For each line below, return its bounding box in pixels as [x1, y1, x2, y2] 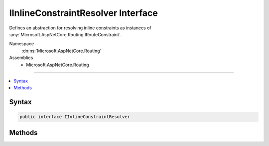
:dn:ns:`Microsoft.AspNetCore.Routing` [21, 48, 102, 54]
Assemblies [9, 55, 33, 61]
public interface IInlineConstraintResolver [19, 114, 131, 120]
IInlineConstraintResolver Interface [9, 7, 158, 18]
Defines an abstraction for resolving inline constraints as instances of [9, 25, 151, 31]
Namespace [9, 41, 34, 47]
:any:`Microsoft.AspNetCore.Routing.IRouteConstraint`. [9, 31, 122, 37]
